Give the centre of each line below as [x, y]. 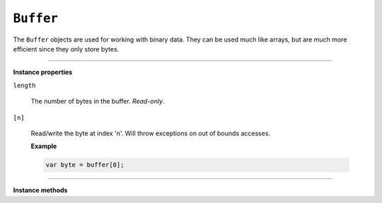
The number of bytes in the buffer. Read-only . [98, 101]
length [24, 85]
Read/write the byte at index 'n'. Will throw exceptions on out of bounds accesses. [151, 133]
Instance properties [43, 72]
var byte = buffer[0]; [85, 165]
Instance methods [40, 190]
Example [44, 146]
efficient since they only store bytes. [66, 49]
